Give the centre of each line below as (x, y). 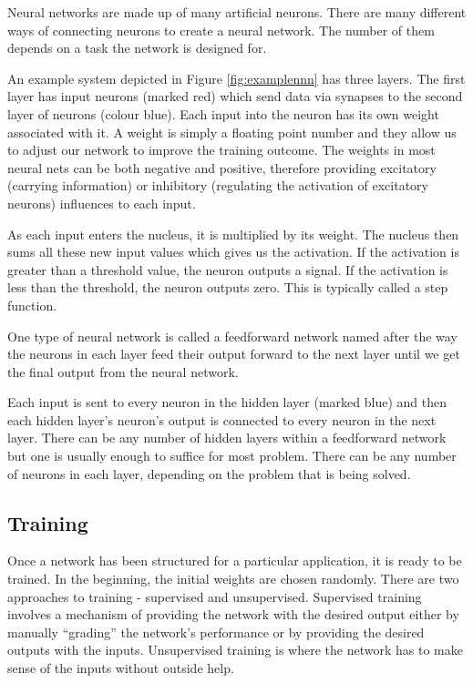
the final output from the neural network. (123, 371)
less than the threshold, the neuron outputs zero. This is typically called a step (228, 287)
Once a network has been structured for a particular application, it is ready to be (235, 561)
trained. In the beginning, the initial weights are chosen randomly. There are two (233, 579)
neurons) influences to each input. (102, 203)
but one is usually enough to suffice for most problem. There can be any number (232, 456)
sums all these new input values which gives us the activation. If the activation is (233, 252)
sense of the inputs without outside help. (121, 668)
